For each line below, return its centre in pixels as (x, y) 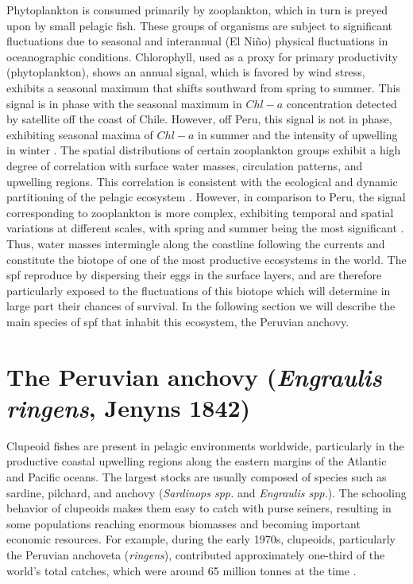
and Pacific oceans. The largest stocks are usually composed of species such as (197, 476)
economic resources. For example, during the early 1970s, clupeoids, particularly (201, 539)
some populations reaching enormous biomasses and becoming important (183, 523)
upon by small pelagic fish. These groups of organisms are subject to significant (200, 25)
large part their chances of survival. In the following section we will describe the (201, 306)
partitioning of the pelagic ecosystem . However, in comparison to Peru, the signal (206, 197)
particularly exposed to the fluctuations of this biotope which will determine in (199, 290)
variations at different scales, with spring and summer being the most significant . (205, 228)
